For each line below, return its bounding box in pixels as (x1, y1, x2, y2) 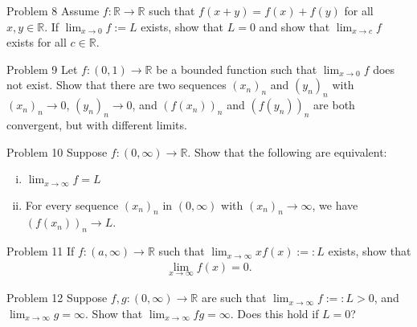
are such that (201, 289, 267, 306)
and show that (259, 18, 330, 35)
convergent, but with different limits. (6, 116, 187, 133)
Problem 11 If (6, 243, 75, 260)
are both (313, 96, 355, 113)
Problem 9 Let (6, 60, 78, 77)
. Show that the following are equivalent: (187, 143, 387, 160)
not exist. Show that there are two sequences (6, 76, 227, 93)
